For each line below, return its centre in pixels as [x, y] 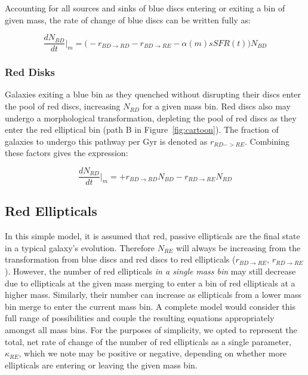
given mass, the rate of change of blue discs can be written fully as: [128, 19]
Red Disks [30, 72]
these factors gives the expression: [67, 153]
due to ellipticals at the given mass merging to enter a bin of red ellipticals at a [150, 283]
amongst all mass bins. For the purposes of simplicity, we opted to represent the [151, 330]
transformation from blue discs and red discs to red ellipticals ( [120, 259]
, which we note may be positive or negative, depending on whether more [153, 353]
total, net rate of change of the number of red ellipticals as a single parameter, [148, 341]
